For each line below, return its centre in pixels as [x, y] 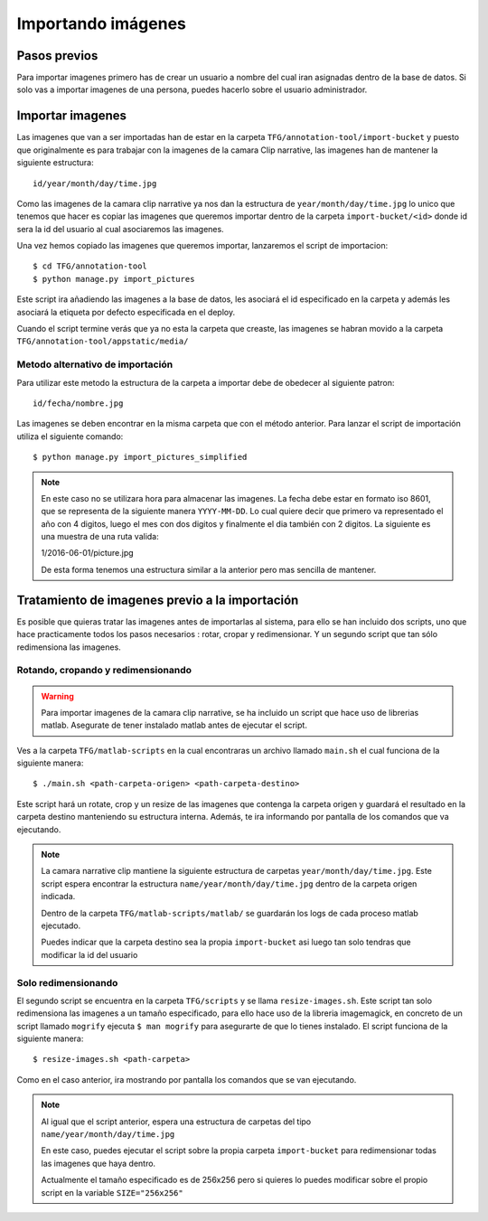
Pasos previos [57, 56]
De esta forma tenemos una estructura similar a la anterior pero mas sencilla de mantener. [209, 569]
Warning [57, 696]
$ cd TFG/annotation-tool [90, 266]
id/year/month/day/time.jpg [95, 183]
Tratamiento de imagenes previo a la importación [158, 600]
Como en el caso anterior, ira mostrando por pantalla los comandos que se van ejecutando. [187, 1079]
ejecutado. [61, 925]
